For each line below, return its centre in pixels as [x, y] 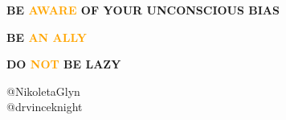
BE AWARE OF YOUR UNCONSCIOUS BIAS [143, 10]
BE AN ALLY [47, 37]
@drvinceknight [45, 107]
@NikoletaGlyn [43, 91]
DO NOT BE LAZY [64, 64]
